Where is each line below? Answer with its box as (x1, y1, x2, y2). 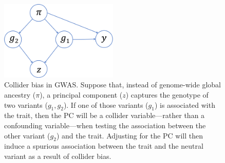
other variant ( (4, 130, 50, 141)
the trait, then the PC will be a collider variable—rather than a (4, 110, 205, 121)
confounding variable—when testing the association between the (4, 120, 206, 131)
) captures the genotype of (125, 89, 209, 100)
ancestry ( (4, 89, 36, 100)
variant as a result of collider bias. (4, 151, 111, 161)
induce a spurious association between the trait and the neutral (4, 141, 203, 151)
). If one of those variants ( (63, 99, 148, 110)
